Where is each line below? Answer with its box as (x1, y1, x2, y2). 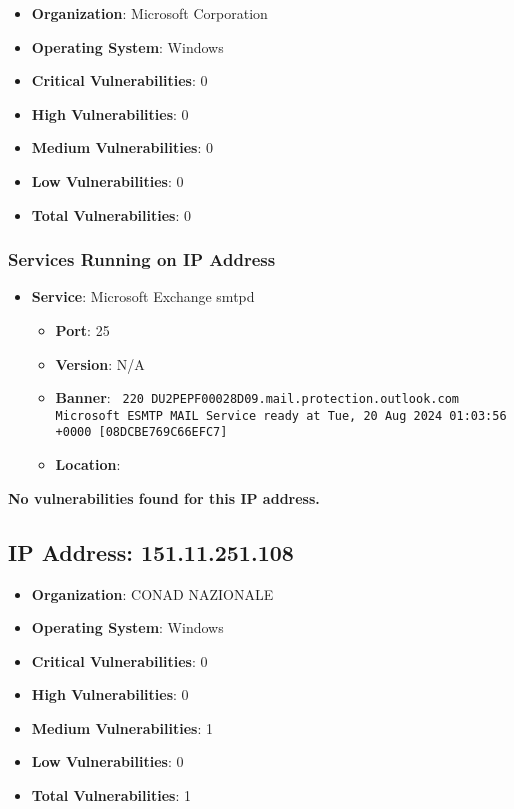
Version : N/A (55, 353, 145, 374)
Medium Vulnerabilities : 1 (31, 717, 213, 738)
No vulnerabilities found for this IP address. (8, 487, 320, 508)
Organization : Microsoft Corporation (31, 3, 268, 23)
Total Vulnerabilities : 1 (31, 785, 191, 806)
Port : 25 (55, 319, 110, 340)
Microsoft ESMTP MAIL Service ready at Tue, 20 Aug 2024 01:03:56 (55, 408, 507, 423)
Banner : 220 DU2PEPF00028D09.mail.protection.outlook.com (55, 387, 459, 408)
